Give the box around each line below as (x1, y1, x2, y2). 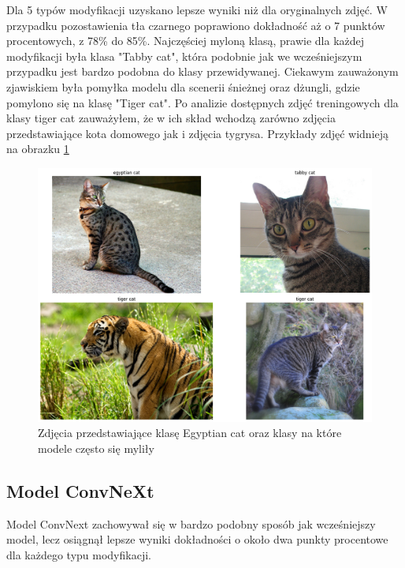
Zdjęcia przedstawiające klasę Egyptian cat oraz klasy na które (38, 424, 342, 441)
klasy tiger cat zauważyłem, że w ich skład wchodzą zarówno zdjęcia (6, 110, 336, 126)
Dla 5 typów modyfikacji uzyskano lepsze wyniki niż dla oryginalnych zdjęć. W (6, 2, 388, 17)
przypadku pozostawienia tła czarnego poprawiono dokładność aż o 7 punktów (6, 17, 385, 33)
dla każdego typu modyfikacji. (6, 546, 151, 562)
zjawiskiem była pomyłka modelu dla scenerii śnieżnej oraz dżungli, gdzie (6, 78, 360, 95)
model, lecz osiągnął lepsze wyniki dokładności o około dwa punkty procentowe (6, 531, 388, 547)
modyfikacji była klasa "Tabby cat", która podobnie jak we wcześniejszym (6, 47, 362, 64)
